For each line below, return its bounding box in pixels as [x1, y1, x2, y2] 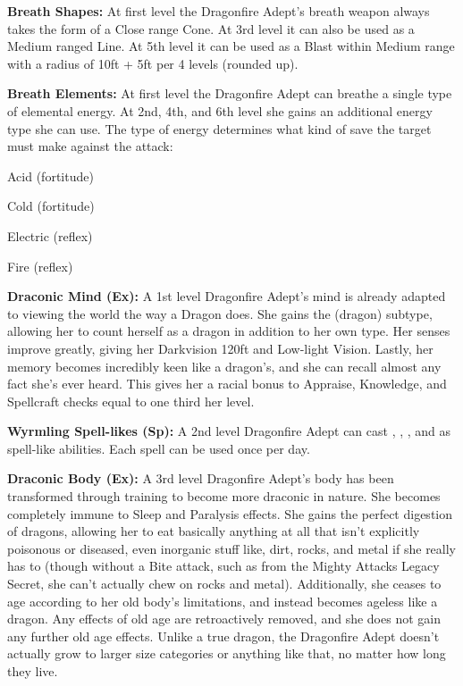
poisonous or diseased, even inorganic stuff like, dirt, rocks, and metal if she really [7, 539, 457, 557]
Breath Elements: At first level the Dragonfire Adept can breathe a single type [7, 84, 452, 103]
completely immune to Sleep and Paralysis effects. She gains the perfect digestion [7, 504, 453, 523]
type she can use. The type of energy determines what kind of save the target [7, 119, 432, 138]
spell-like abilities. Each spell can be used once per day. [7, 439, 310, 457]
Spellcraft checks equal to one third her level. [7, 391, 255, 410]
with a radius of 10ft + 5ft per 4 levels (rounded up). [7, 54, 299, 72]
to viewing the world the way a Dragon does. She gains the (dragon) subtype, [7, 304, 433, 322]
